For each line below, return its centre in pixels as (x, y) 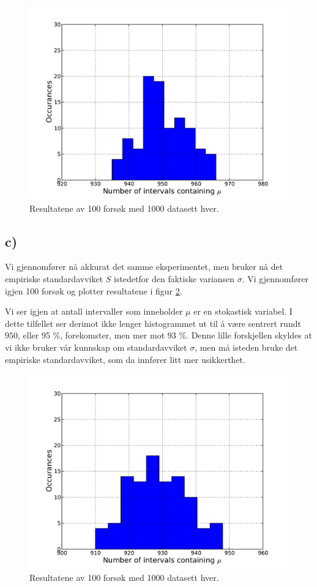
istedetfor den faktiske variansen (174, 278)
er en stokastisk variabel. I (243, 311)
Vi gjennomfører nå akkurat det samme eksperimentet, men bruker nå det (144, 267)
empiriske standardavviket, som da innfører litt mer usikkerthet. (125, 359)
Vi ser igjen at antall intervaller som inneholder (94, 311)
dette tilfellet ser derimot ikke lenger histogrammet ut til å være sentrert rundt (153, 323)
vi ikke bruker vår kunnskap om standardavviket (96, 347)
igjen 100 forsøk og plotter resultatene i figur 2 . (94, 290)
